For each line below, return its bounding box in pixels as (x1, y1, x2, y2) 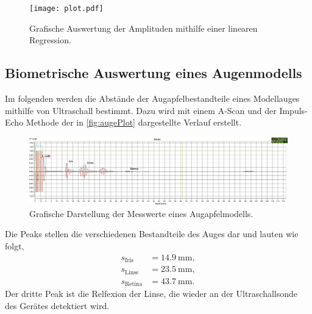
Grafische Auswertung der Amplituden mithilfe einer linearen (29, 21, 258, 34)
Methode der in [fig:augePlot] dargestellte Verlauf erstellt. (26, 116, 242, 129)
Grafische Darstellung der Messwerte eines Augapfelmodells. (29, 207, 253, 219)
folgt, (5, 239, 24, 252)
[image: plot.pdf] (29, 4, 104, 13)
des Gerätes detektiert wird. (5, 299, 110, 312)
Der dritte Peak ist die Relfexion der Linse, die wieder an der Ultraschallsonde (5, 287, 298, 300)
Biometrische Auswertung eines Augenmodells (5, 63, 302, 82)
